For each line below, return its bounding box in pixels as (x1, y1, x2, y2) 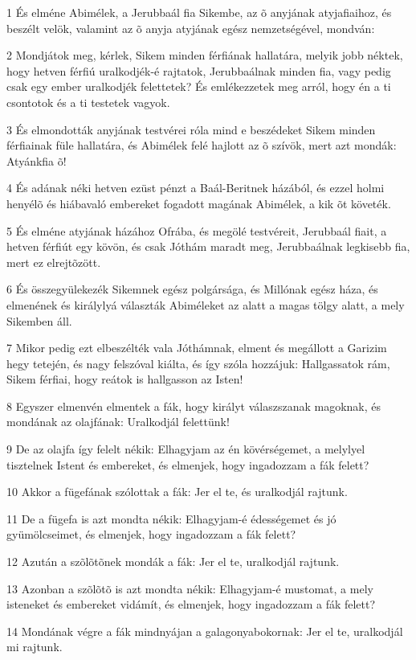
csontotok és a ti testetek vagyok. (6, 93, 170, 110)
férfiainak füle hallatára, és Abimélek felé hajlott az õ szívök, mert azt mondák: (6, 137, 397, 154)
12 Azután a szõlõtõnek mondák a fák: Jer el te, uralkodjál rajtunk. (6, 553, 340, 570)
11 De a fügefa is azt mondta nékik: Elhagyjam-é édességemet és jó (6, 510, 336, 527)
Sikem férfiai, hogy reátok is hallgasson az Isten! (6, 371, 243, 387)
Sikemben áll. (6, 312, 72, 329)
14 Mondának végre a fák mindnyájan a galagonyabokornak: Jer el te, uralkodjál (6, 622, 403, 639)
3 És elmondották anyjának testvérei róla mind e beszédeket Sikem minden (6, 121, 376, 137)
